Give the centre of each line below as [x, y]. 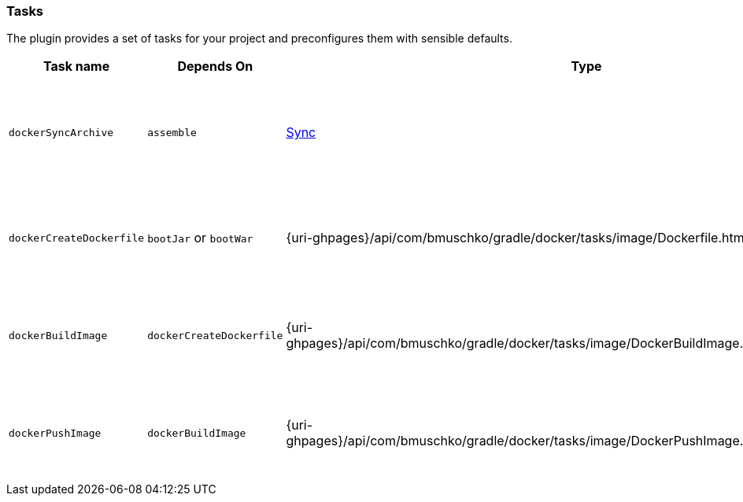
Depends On [215, 66]
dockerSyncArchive [61, 132]
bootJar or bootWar [200, 238]
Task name [76, 66]
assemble [172, 132]
